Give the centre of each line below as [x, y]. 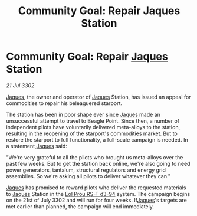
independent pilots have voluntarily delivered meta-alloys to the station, [93, 127]
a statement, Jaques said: [37, 146]
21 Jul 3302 [20, 85]
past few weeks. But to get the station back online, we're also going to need [98, 163]
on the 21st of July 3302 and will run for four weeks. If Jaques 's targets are [96, 200]
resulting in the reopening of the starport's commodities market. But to [92, 133]
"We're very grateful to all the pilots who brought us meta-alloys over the [95, 157]
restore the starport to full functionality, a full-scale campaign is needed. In [97, 139]
